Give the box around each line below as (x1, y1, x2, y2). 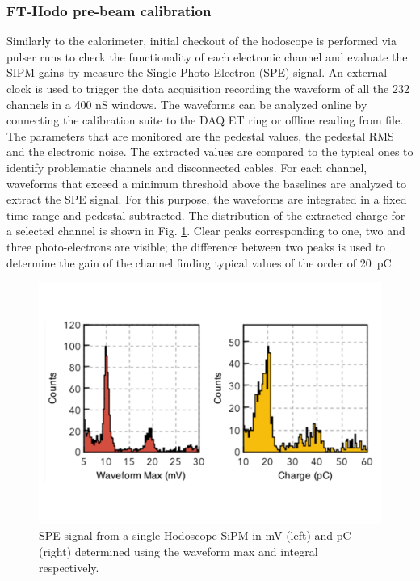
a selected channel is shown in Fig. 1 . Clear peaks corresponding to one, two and (6, 222, 405, 239)
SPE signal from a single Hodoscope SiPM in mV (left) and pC (39, 527, 351, 544)
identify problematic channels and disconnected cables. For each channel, (6, 158, 367, 175)
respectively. (39, 558, 99, 575)
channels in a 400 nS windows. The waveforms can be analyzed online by (6, 95, 367, 112)
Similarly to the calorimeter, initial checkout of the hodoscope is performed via (6, 32, 397, 49)
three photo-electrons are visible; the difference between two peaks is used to (6, 238, 386, 255)
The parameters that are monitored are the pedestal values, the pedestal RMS (6, 127, 394, 144)
